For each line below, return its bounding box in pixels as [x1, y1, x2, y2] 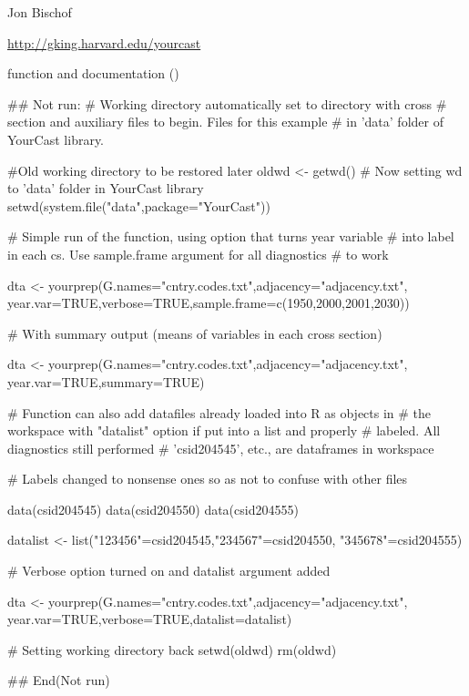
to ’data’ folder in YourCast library [7, 179, 204, 198]
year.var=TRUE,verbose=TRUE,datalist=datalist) [7, 609, 292, 629]
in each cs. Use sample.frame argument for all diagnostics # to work [7, 244, 389, 263]
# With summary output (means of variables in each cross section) [7, 323, 382, 343]
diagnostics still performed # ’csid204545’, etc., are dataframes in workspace [7, 438, 434, 457]
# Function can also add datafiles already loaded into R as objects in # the [7, 403, 432, 422]
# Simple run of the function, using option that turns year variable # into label [7, 227, 454, 246]
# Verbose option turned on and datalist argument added [7, 561, 331, 580]
